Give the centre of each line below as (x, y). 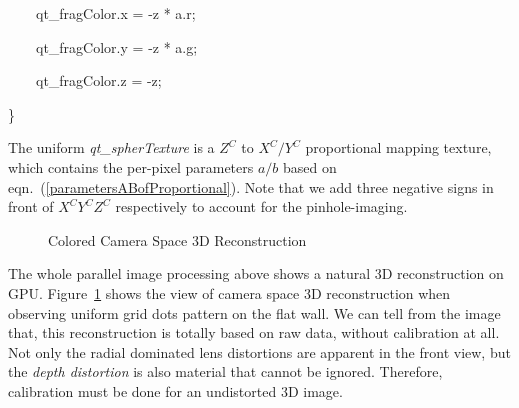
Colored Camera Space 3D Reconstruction (177, 239)
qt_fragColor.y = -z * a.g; (117, 46)
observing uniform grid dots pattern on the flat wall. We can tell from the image (254, 312)
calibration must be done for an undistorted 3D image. (175, 390)
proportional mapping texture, (398, 147)
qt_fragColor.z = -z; (99, 80)
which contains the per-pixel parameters (131, 166)
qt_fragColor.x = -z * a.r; (116, 13)
